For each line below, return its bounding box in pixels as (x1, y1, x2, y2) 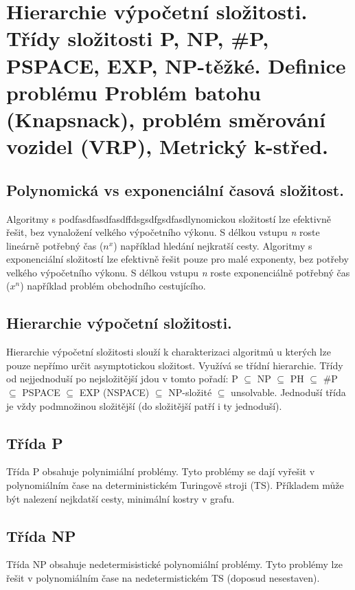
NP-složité (168, 385, 212, 400)
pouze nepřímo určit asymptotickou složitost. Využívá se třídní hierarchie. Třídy (6, 358, 343, 372)
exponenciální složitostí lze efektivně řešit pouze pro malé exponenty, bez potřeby (6, 252, 349, 266)
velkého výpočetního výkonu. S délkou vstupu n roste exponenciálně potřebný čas (6, 265, 350, 279)
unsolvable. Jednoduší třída (231, 385, 346, 400)
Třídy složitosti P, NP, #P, (6, 24, 269, 52)
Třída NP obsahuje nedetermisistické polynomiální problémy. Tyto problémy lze (6, 557, 343, 571)
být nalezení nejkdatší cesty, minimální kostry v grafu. (6, 491, 235, 505)
